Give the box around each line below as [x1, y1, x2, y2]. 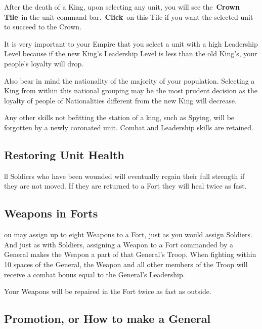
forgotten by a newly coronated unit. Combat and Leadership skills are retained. [4, 122, 253, 132]
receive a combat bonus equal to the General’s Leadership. [4, 269, 185, 279]
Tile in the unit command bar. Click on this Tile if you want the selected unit [4, 11, 253, 22]
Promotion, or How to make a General [4, 311, 211, 326]
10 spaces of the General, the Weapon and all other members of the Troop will [4, 259, 248, 269]
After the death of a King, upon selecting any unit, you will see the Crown [4, 2, 240, 12]
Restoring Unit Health [4, 147, 124, 162]
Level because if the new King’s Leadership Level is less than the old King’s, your [4, 48, 257, 59]
